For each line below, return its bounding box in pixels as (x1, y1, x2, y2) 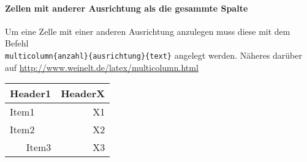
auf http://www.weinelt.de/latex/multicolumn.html (5, 61, 199, 73)
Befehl (5, 37, 29, 50)
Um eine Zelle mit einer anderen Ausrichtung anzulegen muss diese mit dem (5, 24, 290, 37)
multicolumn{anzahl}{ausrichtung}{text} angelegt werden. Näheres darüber (5, 48, 302, 61)
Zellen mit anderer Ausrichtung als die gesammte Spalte (5, 1, 248, 14)
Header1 (10, 86, 51, 101)
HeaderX (61, 86, 105, 101)
